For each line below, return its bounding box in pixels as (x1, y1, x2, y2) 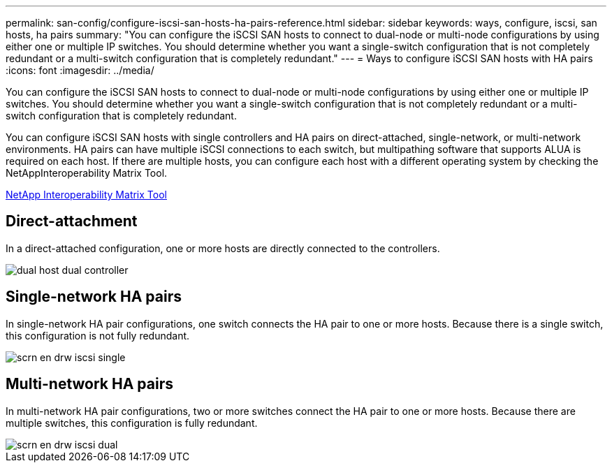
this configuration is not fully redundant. (6, 329, 190, 342)
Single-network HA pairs (6, 288, 182, 306)
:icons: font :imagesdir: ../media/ (6, 64, 154, 76)
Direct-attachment (6, 212, 138, 231)
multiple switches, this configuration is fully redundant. (6, 416, 258, 429)
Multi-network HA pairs (6, 375, 173, 393)
